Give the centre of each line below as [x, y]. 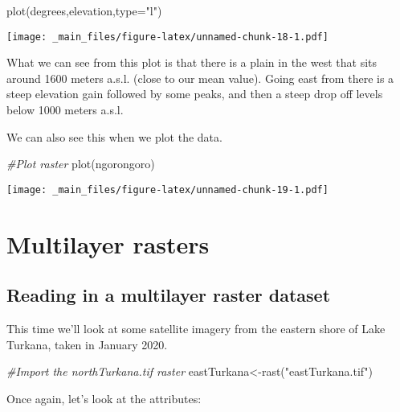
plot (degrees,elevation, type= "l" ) [84, 10]
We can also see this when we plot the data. [114, 136]
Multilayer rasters [108, 243]
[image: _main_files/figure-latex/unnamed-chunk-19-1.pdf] [167, 190]
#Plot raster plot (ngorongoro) [81, 164]
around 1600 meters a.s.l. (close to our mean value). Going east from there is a [200, 78]
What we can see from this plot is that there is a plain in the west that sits [192, 62]
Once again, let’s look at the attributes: [104, 398]
